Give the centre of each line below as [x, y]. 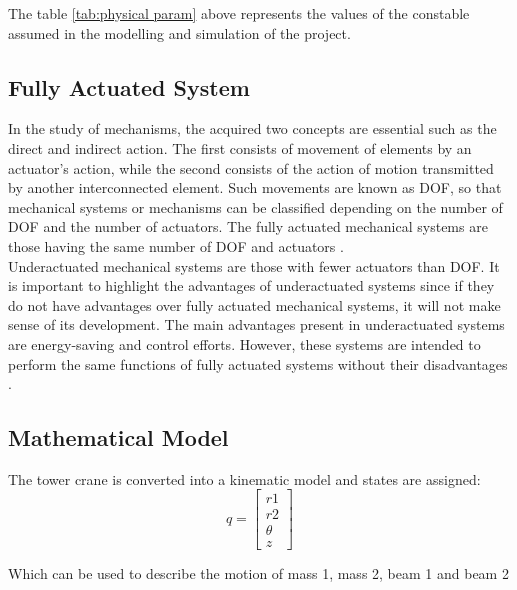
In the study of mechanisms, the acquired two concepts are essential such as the [252, 128]
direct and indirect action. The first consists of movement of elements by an [240, 147]
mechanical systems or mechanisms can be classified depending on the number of [255, 206]
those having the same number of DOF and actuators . [176, 245]
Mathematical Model [118, 437]
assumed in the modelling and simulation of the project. [179, 32]
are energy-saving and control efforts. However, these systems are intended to [244, 343]
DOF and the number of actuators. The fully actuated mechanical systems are [248, 226]
